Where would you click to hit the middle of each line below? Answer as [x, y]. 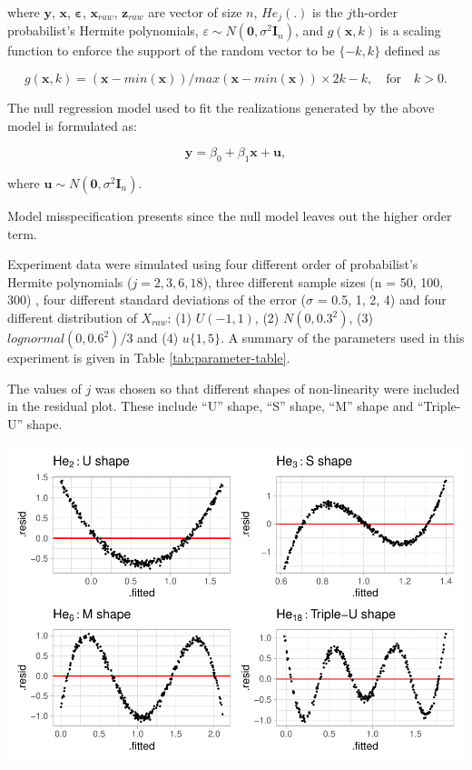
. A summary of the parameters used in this [343, 337]
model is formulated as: [72, 125]
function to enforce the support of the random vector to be [171, 50]
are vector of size [195, 12]
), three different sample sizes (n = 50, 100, [323, 281]
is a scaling [410, 30]
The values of [44, 388]
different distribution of [72, 317]
